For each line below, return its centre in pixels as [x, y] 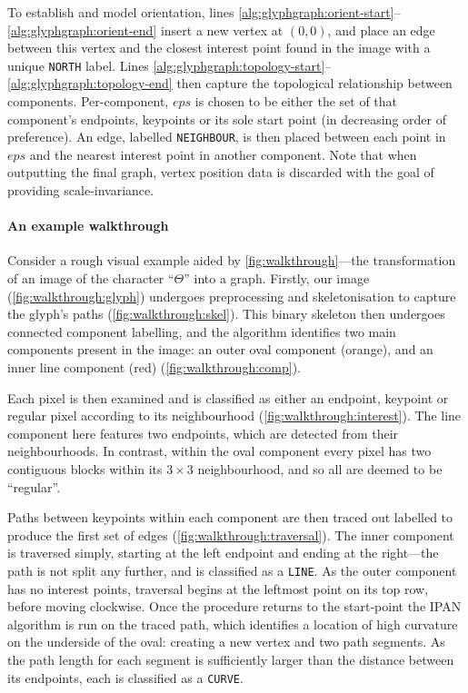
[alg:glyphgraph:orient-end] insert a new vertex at [145, 30]
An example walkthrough [88, 226]
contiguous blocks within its [85, 468]
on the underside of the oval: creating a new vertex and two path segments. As [226, 642]
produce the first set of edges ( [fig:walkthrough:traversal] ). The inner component [231, 535]
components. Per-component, [88, 101]
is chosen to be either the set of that [296, 101]
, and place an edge [381, 30]
